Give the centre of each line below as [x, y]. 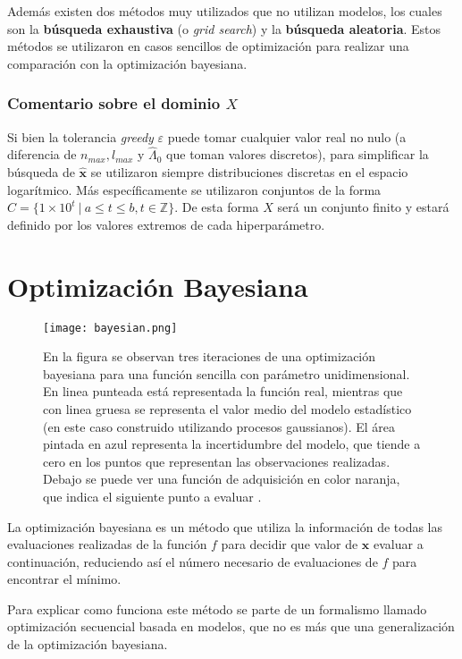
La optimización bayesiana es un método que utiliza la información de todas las [225, 526]
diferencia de [42, 154]
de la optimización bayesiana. [88, 644]
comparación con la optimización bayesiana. [127, 63]
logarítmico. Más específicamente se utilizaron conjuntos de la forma [194, 189]
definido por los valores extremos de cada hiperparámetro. [166, 224]
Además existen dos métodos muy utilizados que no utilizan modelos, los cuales [225, 11]
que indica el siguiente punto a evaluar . [152, 496]
